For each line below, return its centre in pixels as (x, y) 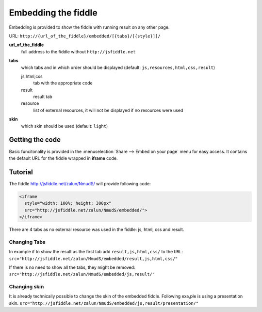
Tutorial (21, 172)
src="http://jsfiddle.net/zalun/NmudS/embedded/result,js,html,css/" (93, 259)
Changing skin (26, 287)
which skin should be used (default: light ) (65, 126)
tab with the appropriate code (63, 83)
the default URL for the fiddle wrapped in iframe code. (63, 158)
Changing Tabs (27, 242)
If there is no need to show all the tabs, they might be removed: (72, 267)
